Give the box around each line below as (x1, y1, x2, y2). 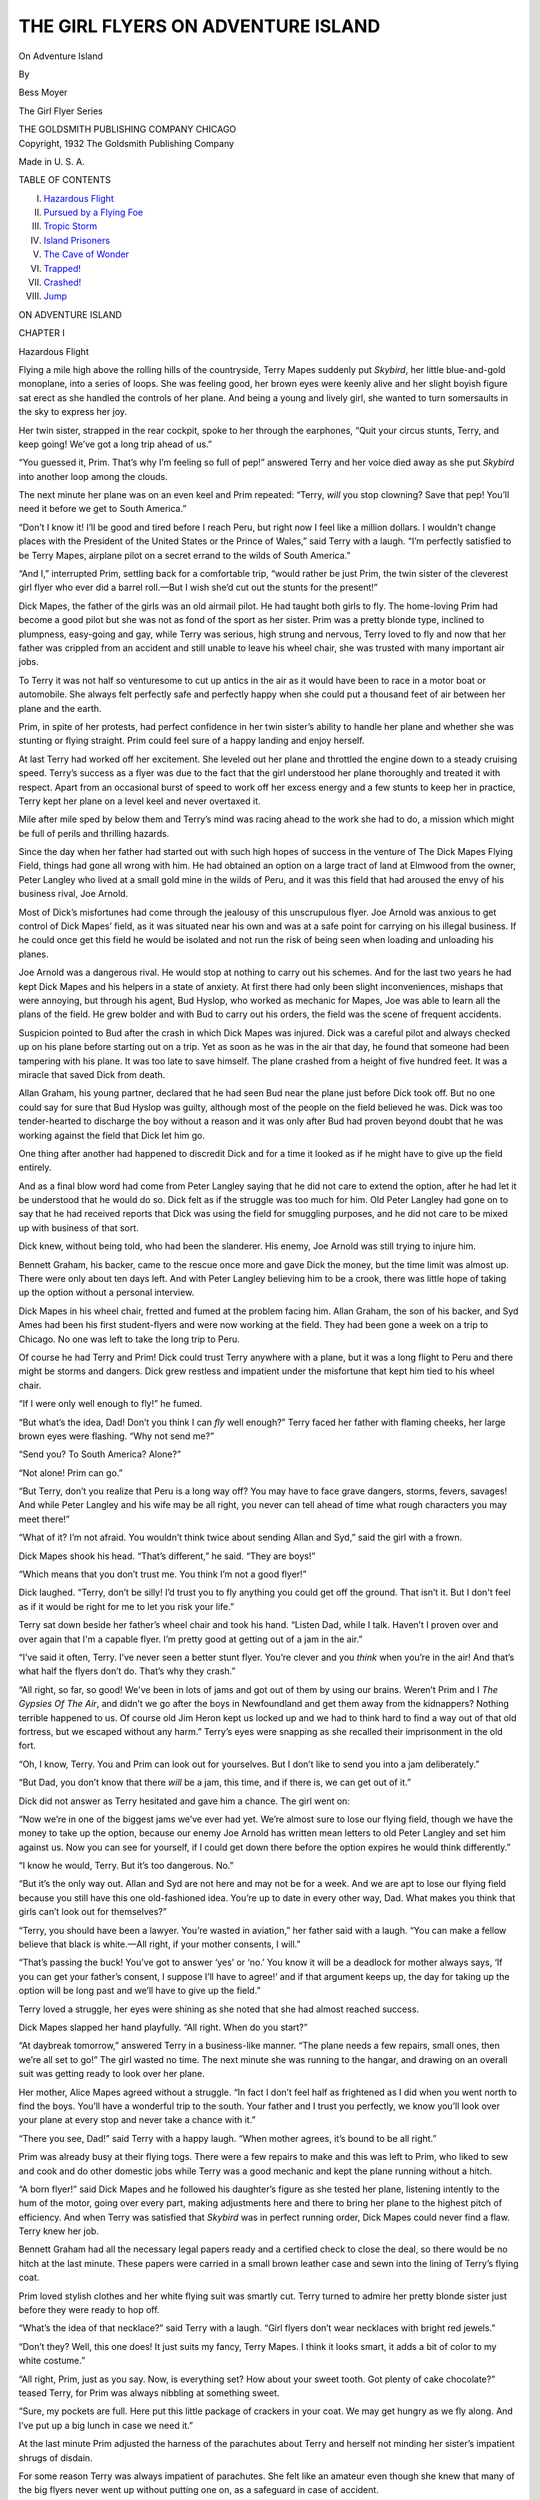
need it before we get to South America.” (18, 503, 187, 515)
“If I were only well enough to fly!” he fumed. (18, 1398, 203, 1410)
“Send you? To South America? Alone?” (18, 1448, 182, 1460)
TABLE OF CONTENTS (18, 174, 112, 186)
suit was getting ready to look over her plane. (18, 2068, 205, 2080)
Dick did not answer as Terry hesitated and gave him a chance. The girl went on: (18, 1795, 350, 1807)
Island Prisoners (43, 234, 110, 246)
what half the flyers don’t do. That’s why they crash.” (18, 1665, 236, 1677)
